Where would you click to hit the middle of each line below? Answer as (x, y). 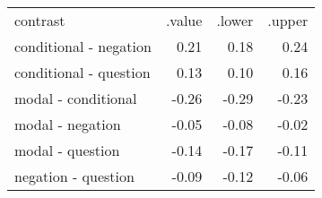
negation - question (74, 176)
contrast (40, 20)
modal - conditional (76, 98)
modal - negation (68, 124)
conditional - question (83, 72)
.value (184, 20)
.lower (235, 20)
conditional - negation (83, 46)
